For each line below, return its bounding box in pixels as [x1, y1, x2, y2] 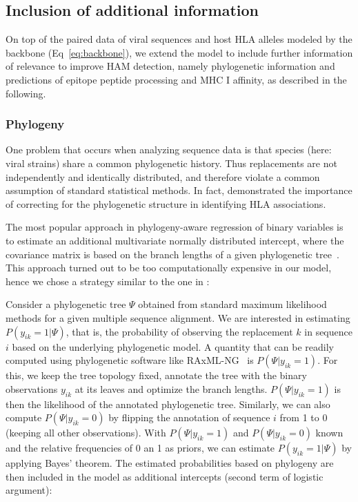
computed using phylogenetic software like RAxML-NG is [6, 353, 254, 367]
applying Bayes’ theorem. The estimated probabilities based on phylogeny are [6, 456, 334, 470]
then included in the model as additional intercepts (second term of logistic [6, 469, 324, 483]
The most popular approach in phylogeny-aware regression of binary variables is [6, 220, 344, 234]
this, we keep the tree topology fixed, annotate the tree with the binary [6, 368, 307, 383]
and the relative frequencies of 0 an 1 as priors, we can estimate [6, 441, 275, 455]
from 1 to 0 [279, 410, 328, 425]
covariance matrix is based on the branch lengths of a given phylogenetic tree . [6, 247, 339, 261]
